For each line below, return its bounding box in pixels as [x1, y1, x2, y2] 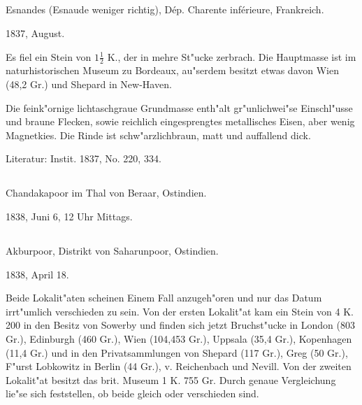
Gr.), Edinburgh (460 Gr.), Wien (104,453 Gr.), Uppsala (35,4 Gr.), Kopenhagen [6, 331, 352, 346]
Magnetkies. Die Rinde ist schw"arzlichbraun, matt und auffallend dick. [6, 127, 311, 142]
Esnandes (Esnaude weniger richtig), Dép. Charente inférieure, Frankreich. [6, 2, 324, 17]
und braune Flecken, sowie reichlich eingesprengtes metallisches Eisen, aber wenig [6, 114, 355, 129]
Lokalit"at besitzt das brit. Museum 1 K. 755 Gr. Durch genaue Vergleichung [6, 372, 336, 387]
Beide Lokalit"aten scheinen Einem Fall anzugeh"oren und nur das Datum [6, 290, 322, 305]
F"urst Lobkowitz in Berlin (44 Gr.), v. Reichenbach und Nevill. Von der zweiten [6, 359, 352, 374]
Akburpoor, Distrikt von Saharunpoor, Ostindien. [6, 243, 219, 257]
